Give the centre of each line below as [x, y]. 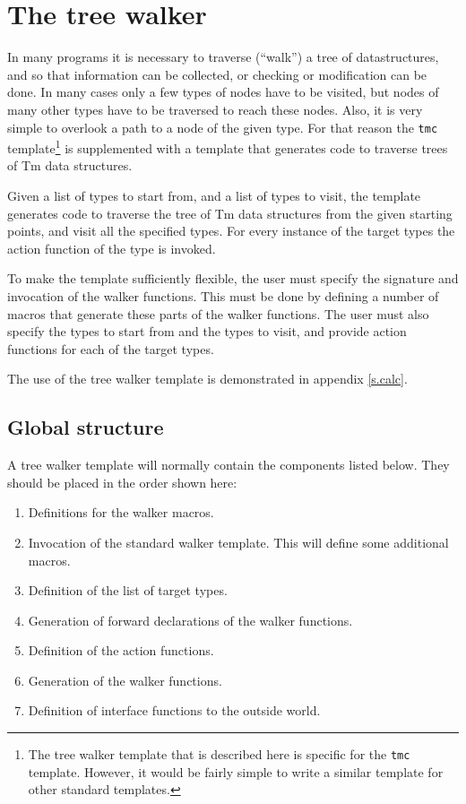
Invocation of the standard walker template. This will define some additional [238, 542]
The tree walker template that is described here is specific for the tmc [219, 754]
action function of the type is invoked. [112, 248]
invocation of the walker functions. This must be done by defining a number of [223, 295]
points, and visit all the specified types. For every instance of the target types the [231, 231]
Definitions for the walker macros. [121, 512]
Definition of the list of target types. [128, 590]
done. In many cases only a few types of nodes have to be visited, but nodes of [223, 92]
